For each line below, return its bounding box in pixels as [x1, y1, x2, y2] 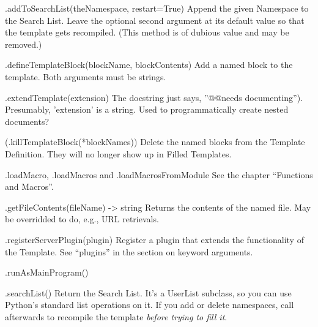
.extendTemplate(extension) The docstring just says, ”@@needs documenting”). [5, 91, 303, 103]
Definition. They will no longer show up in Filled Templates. [5, 147, 232, 160]
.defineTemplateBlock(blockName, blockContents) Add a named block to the [5, 58, 293, 71]
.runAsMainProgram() [5, 266, 89, 279]
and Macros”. [5, 180, 54, 193]
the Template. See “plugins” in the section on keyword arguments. [5, 245, 253, 258]
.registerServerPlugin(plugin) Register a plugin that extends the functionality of [5, 233, 304, 246]
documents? [5, 115, 50, 127]
